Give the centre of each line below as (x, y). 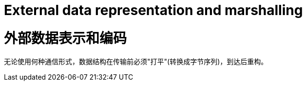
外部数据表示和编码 (66, 38)
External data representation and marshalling (153, 10)
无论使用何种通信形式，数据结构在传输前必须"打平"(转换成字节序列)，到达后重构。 (136, 61)
